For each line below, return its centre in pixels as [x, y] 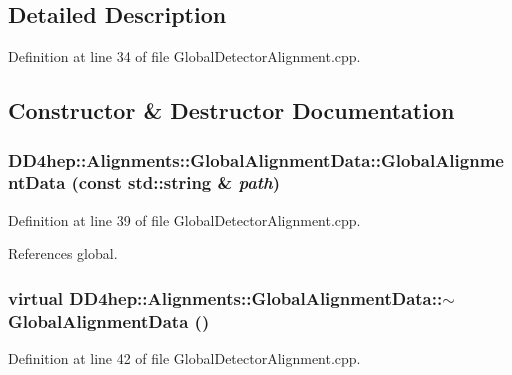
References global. [63, 253]
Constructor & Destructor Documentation [231, 110]
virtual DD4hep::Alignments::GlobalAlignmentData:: [225, 297]
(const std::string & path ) [176, 182]
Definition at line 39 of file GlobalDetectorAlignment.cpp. [184, 219]
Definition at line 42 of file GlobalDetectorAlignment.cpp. [184, 358]
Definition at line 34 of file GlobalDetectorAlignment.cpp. [184, 56]
